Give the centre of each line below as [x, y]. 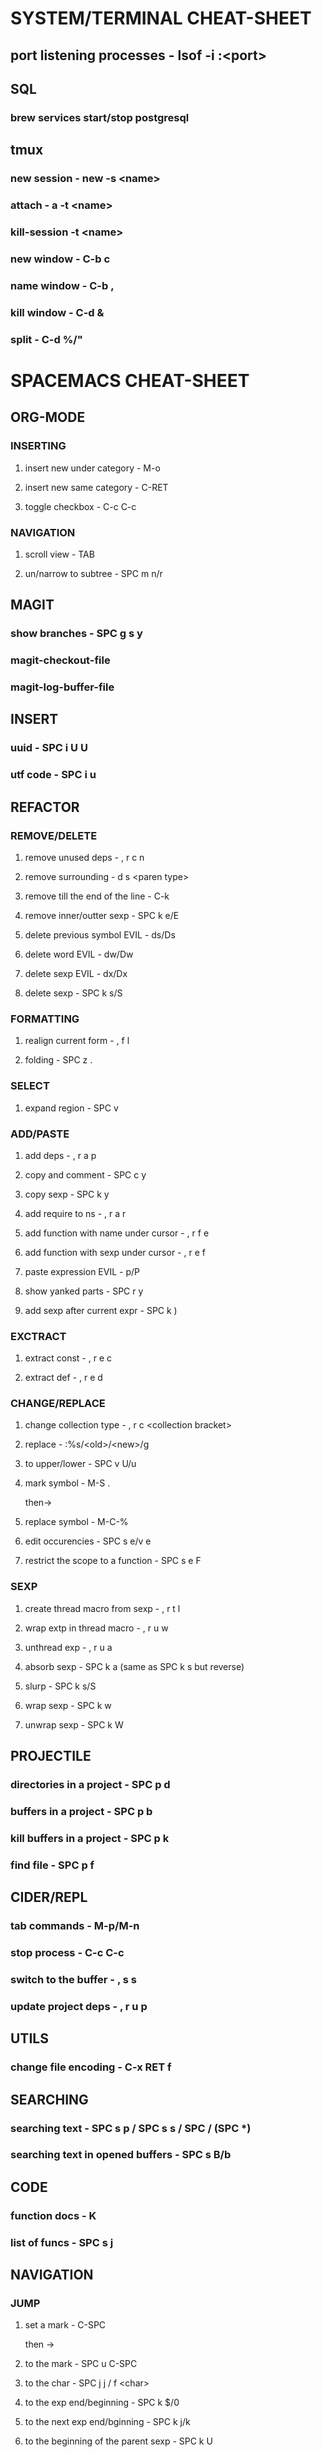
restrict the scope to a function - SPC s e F [113, 1561]
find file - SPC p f [52, 1865]
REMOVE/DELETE [54, 835]
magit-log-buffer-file [62, 687]
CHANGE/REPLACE [58, 1404]
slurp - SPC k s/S [60, 1686]
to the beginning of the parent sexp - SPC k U [118, 2441]
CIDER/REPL [49, 1897]
